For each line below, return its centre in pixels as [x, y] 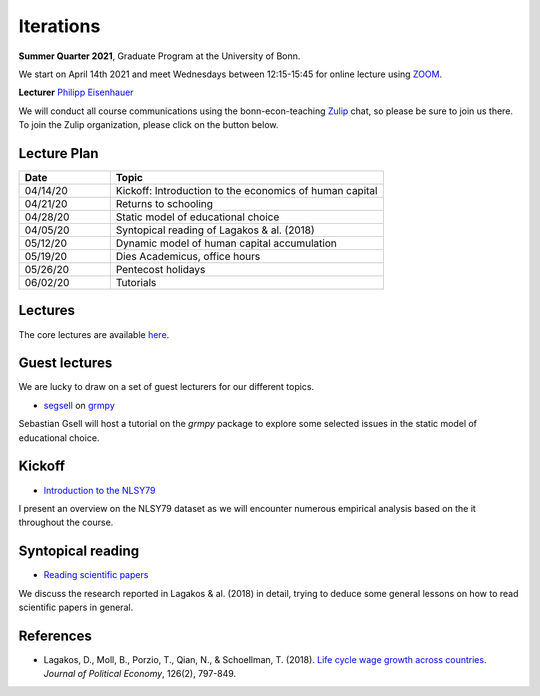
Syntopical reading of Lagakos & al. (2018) [215, 230]
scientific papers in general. [76, 607]
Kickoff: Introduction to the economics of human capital [246, 191]
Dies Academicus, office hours [188, 257]
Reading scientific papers [96, 575]
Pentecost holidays [160, 270]
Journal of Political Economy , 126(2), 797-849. [140, 674]
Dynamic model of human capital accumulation [226, 243]
